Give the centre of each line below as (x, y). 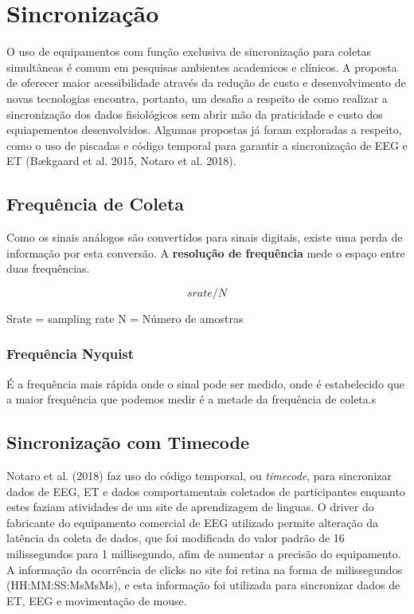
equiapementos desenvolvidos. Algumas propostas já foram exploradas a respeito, (204, 130)
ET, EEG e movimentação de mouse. (97, 600)
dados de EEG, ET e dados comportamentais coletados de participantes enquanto (206, 491)
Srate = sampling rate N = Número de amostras (125, 318)
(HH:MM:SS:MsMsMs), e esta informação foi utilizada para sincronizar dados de (203, 585)
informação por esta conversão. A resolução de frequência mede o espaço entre (206, 252)
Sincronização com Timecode (128, 442)
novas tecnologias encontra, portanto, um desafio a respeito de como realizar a (197, 98)
